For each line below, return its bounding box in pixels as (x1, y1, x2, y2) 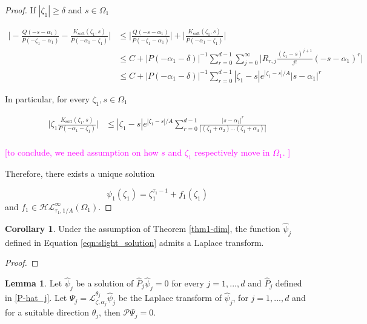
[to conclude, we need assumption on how (5, 146, 159, 159)
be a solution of (76, 276, 134, 289)
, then (99, 306, 121, 319)
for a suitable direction (5, 306, 90, 319)
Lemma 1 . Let (5, 276, 62, 289)
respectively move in (194, 146, 270, 159)
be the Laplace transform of (118, 291, 222, 304)
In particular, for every (5, 92, 90, 105)
